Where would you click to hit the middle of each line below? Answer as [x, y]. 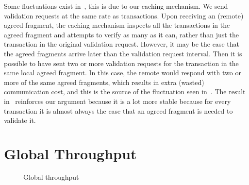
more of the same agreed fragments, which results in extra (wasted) [104, 82]
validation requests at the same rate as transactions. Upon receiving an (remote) [124, 15]
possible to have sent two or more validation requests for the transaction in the [121, 63]
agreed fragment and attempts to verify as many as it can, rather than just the [121, 34]
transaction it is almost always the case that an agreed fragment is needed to [118, 110]
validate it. [20, 120]
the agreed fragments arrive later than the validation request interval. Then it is [123, 53]
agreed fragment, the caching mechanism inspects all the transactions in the [117, 25]
